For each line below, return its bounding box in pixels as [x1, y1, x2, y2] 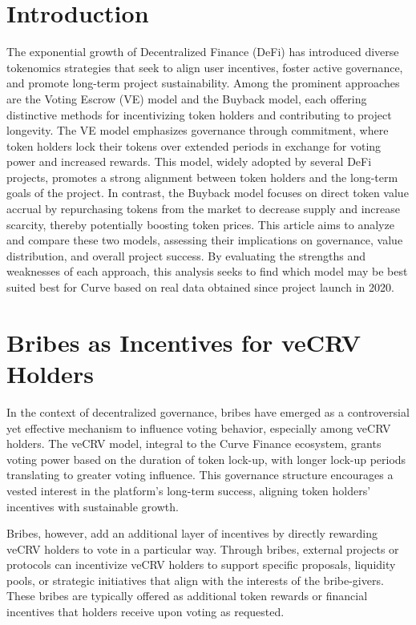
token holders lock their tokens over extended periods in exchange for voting [6, 137, 382, 154]
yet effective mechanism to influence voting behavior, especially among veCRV [6, 419, 391, 436]
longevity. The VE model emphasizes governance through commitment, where [6, 122, 389, 139]
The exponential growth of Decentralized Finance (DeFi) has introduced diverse [6, 43, 399, 60]
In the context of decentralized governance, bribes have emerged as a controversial [6, 403, 410, 420]
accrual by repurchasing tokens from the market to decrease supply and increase [6, 200, 401, 217]
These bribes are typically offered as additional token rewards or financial [6, 587, 368, 604]
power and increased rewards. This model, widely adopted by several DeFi [6, 153, 372, 170]
